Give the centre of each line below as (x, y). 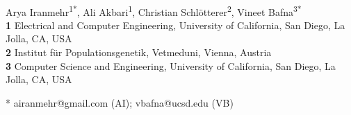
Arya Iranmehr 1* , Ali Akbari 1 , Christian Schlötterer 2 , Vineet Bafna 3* (154, 10)
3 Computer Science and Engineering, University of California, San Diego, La (171, 65)
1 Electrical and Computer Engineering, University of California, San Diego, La (175, 25)
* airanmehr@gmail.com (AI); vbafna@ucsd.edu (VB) (120, 102)
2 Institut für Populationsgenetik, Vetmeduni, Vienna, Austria (139, 52)
